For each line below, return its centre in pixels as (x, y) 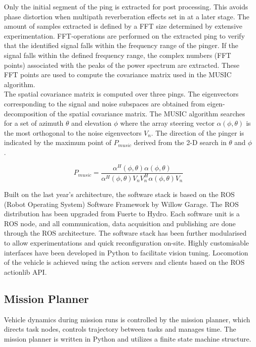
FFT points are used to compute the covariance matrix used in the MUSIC (118, 74)
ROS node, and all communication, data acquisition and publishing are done (120, 223)
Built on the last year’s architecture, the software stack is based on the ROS (119, 194)
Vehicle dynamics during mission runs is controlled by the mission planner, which (127, 319)
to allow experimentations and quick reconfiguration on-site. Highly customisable (127, 242)
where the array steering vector (167, 123)
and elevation (91, 123)
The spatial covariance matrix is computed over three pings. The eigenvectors (121, 94)
